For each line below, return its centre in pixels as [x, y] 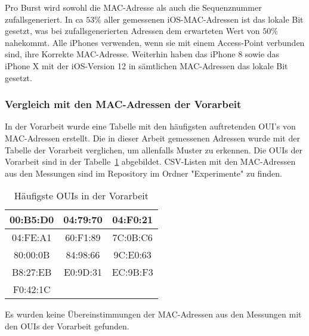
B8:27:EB [32, 272]
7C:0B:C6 [132, 238]
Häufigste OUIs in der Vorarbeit [81, 196]
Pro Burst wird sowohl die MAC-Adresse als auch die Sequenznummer [133, 7]
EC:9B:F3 [132, 272]
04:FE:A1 [32, 238]
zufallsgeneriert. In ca [44, 19]
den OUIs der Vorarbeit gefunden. [67, 326]
